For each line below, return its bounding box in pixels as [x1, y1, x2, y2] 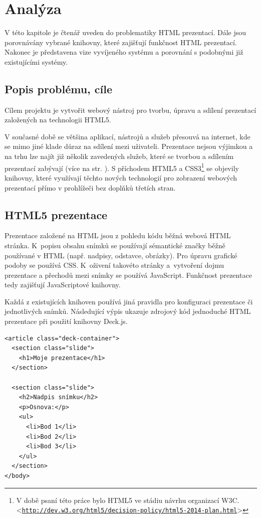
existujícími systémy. [5, 56, 68, 67]
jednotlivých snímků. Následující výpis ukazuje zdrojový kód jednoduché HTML [5, 306, 251, 316]
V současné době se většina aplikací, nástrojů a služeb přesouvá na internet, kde [5, 131, 250, 141]
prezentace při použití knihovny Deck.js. [5, 316, 128, 326]
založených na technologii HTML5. [5, 114, 111, 125]
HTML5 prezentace [5, 207, 108, 222]
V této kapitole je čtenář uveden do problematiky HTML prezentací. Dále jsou [5, 27, 246, 38]
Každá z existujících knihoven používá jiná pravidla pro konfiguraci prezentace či [5, 296, 253, 306]
